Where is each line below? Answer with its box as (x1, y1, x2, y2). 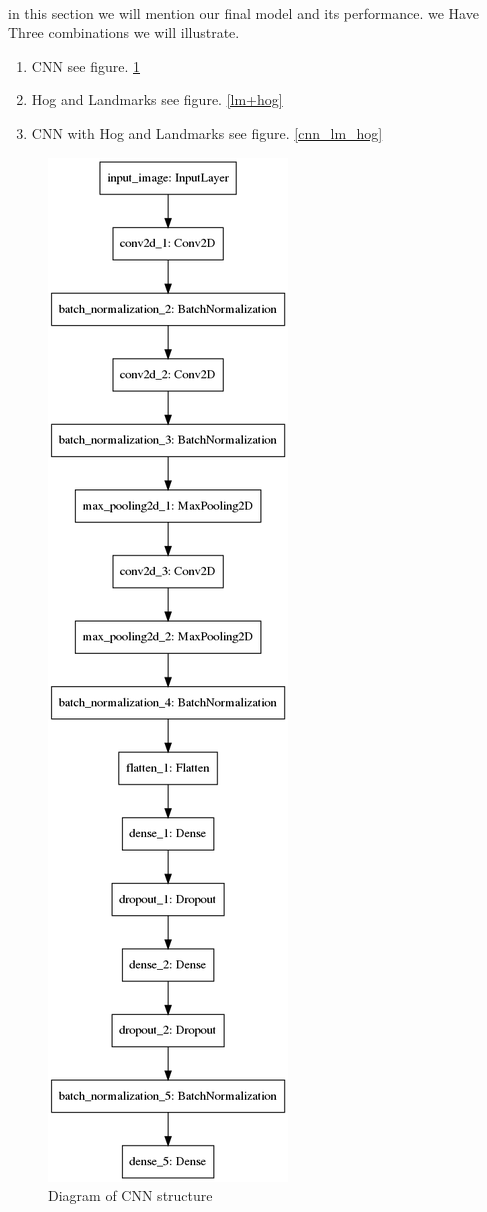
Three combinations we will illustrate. (8, 22, 240, 43)
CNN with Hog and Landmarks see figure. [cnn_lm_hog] (31, 122, 383, 143)
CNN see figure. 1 (31, 55, 141, 76)
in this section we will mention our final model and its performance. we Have (8, 2, 479, 23)
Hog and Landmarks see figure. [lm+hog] (31, 89, 283, 110)
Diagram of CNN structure (48, 1185, 213, 1206)
